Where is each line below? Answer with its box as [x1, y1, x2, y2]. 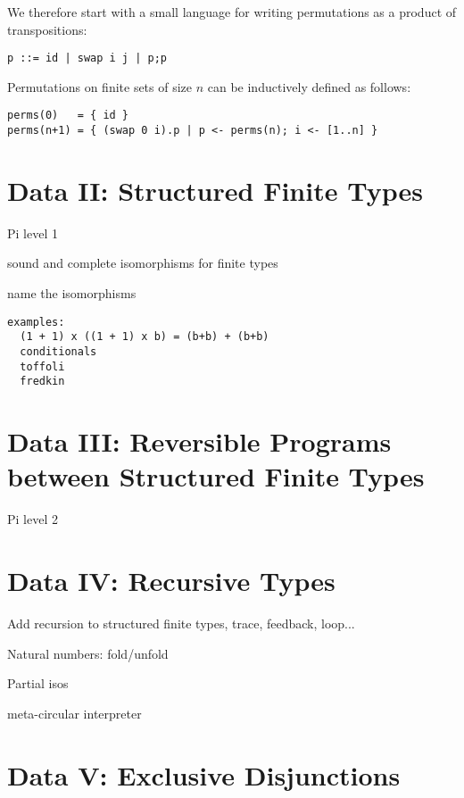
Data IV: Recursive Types [7, 562, 336, 599]
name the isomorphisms [7, 284, 137, 303]
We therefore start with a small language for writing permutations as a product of [7, 3, 457, 21]
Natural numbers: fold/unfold [7, 644, 169, 662]
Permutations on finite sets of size [7, 77, 193, 96]
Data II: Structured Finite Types [7, 171, 423, 208]
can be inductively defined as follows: [207, 77, 411, 96]
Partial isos [7, 674, 69, 693]
